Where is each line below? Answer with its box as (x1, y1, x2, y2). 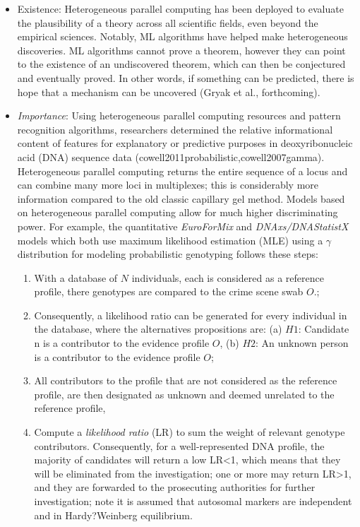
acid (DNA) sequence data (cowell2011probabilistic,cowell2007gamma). (17, 149, 325, 164)
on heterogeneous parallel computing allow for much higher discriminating (17, 205, 338, 220)
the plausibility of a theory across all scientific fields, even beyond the (17, 15, 318, 30)
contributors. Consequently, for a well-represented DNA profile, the (34, 438, 325, 453)
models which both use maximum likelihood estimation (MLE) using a (17, 232, 323, 247)
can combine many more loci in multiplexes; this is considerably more (17, 177, 319, 192)
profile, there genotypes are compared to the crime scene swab (34, 284, 304, 299)
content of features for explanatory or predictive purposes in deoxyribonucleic (17, 136, 353, 150)
